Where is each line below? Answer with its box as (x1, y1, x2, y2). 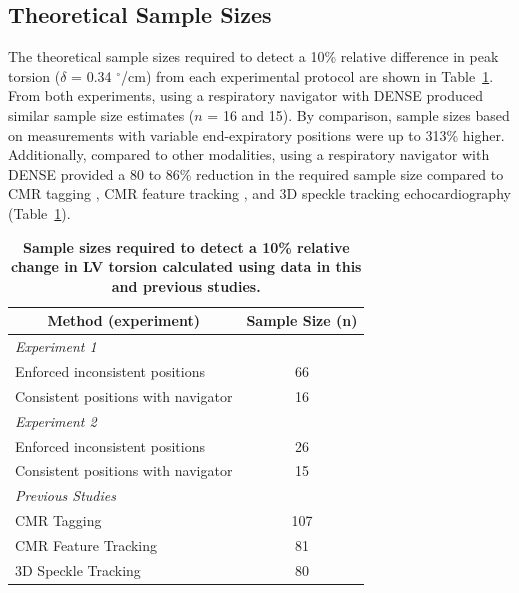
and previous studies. (111, 275, 261, 296)
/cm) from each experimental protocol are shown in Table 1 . (121, 65, 494, 86)
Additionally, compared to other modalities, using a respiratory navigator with (8, 144, 490, 165)
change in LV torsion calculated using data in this (11, 256, 362, 277)
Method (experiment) (47, 310, 200, 331)
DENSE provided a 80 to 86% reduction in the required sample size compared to (8, 163, 504, 184)
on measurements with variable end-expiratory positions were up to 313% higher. (8, 124, 505, 145)
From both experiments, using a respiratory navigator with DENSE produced (8, 85, 484, 106)
